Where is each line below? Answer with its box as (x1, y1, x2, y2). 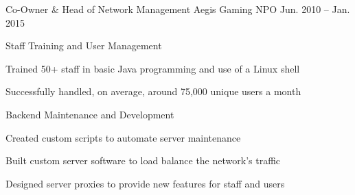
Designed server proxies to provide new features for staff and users (5, 176, 285, 190)
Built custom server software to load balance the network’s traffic (5, 153, 281, 168)
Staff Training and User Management (5, 38, 162, 53)
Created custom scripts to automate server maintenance (5, 130, 241, 144)
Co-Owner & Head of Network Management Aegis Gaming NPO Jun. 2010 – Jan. (5, 2, 350, 16)
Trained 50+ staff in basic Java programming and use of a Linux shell (5, 61, 300, 75)
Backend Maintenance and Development (5, 107, 174, 121)
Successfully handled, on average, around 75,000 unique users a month (5, 84, 301, 99)
